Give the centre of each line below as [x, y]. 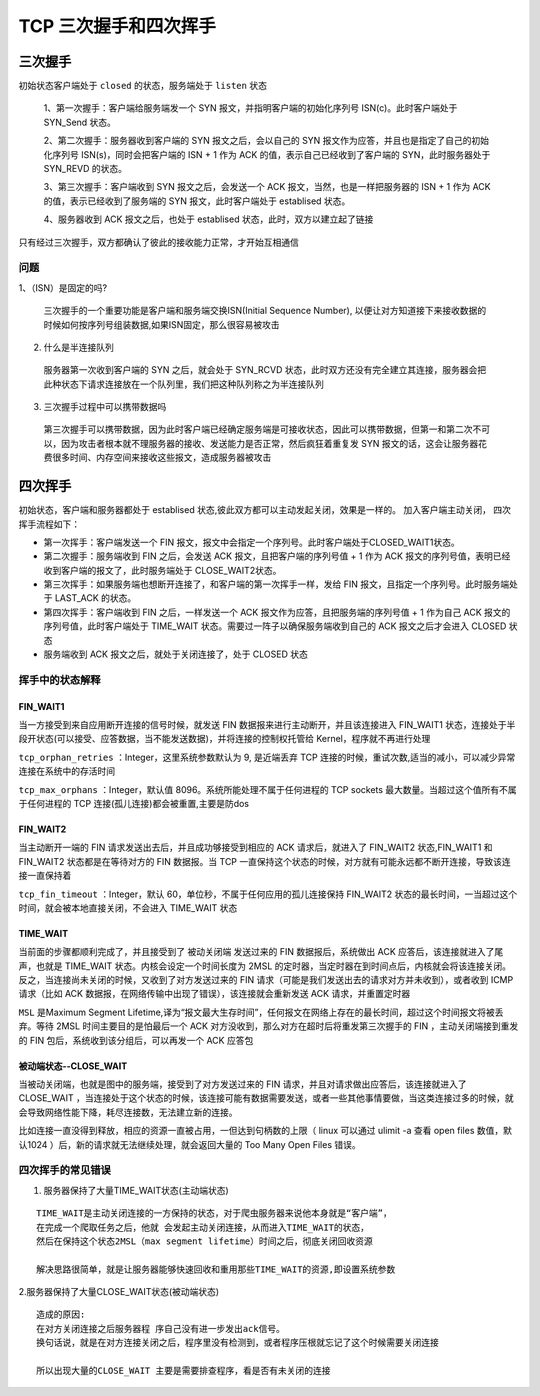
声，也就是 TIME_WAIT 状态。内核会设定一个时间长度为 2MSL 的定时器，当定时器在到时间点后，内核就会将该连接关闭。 [265, 966]
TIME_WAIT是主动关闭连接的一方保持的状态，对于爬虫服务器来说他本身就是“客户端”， [214, 1213]
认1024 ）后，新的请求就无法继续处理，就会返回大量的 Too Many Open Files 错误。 [189, 1144]
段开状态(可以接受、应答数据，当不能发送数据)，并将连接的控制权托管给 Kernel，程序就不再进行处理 [224, 739]
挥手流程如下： [49, 524]
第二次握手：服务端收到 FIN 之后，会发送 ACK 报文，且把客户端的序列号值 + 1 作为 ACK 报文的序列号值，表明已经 [277, 556]
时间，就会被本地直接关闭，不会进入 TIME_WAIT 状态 [128, 907]
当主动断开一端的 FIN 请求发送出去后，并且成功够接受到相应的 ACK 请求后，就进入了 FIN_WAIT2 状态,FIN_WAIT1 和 [256, 847]
